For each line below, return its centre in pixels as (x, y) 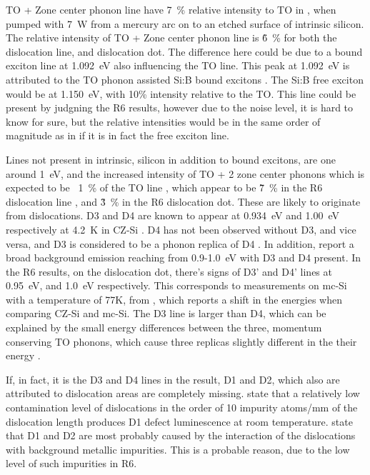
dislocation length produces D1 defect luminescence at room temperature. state (179, 421)
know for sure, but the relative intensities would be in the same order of (163, 121)
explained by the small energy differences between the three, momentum (164, 327)
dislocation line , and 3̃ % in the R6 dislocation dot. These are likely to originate (183, 201)
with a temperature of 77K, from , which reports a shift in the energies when (174, 299)
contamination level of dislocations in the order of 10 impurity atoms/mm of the (182, 407)
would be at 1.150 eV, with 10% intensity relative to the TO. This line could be (181, 93)
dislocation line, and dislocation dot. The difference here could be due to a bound (184, 51)
